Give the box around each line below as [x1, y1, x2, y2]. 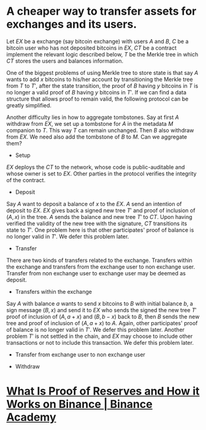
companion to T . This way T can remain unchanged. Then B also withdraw [6, 126, 194, 134]
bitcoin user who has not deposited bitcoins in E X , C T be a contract [6, 44, 177, 52]
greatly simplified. [6, 101, 52, 109]
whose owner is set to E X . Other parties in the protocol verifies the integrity [6, 170, 197, 177]
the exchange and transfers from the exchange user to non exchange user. [6, 263, 196, 271]
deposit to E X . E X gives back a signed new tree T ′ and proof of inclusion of [6, 207, 196, 214]
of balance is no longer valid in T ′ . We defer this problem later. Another [6, 326, 185, 333]
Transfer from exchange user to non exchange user [15, 351, 146, 358]
